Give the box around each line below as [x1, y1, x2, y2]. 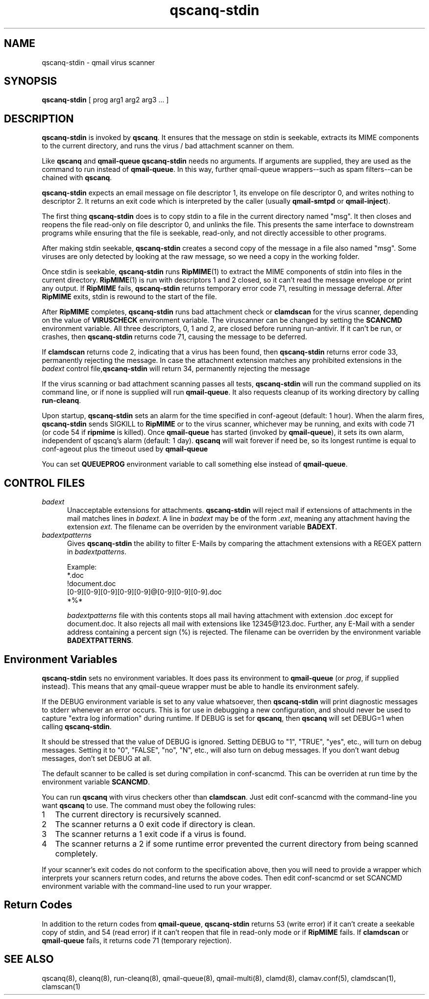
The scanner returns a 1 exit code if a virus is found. [55, 829, 246, 839]
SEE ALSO [4, 953, 54, 966]
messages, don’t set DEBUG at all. [42, 754, 152, 762]
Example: [67, 563, 97, 571]
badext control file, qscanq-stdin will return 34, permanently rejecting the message [42, 364, 310, 373]
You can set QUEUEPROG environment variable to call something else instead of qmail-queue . [42, 460, 348, 469]
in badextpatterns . [67, 547, 127, 556]
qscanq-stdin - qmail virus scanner [42, 58, 155, 67]
